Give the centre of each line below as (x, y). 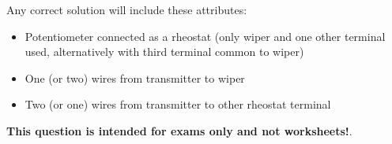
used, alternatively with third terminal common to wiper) (164, 52)
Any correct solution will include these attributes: (127, 9)
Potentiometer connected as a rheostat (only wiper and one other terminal (205, 36)
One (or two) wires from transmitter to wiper (135, 78)
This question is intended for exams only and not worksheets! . (179, 130)
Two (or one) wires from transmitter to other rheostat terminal (178, 104)
